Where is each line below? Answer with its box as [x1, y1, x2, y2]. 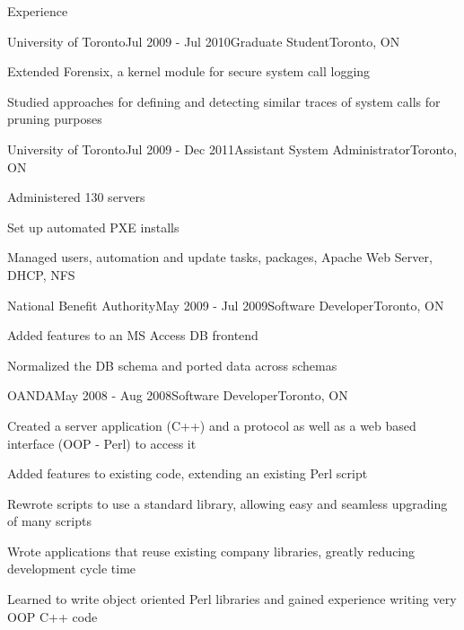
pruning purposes [7, 109, 102, 128]
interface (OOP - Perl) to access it [7, 433, 197, 452]
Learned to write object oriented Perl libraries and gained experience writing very [7, 590, 457, 608]
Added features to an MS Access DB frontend [7, 326, 258, 345]
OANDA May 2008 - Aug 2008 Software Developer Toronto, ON [7, 386, 348, 405]
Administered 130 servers [7, 188, 145, 206]
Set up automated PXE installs [7, 217, 179, 236]
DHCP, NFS [7, 265, 75, 284]
